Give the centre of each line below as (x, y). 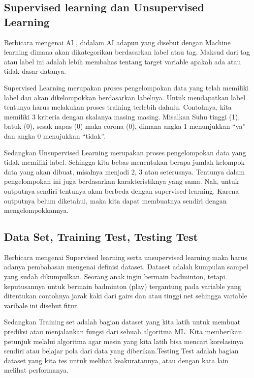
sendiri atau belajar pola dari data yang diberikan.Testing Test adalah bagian (121, 351)
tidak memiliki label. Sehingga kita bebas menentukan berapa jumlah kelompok (125, 162)
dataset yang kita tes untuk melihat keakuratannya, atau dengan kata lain (116, 360)
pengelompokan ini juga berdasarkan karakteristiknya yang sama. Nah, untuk (121, 181)
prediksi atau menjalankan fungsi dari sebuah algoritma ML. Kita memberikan (123, 332)
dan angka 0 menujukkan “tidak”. (55, 135)
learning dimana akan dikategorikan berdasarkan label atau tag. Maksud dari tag (127, 52)
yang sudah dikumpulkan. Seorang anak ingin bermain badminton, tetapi (115, 276)
